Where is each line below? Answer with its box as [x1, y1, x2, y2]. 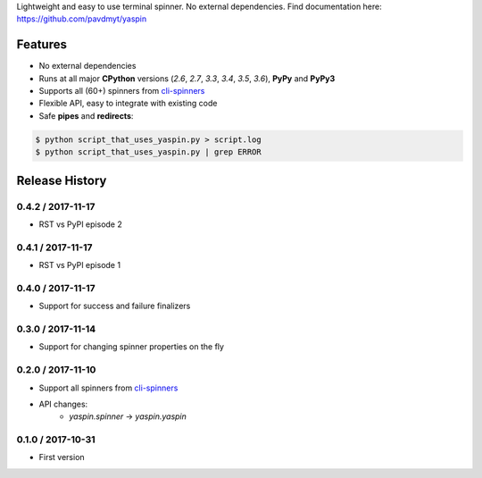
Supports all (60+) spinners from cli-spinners [38, 86, 205, 96]
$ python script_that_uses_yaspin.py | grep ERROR [35, 147, 262, 157]
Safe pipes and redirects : [38, 110, 134, 121]
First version [38, 452, 85, 463]
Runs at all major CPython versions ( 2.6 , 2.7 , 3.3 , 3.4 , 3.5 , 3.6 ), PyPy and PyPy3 [38, 72, 336, 84]
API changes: [38, 398, 88, 409]
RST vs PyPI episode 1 [38, 260, 120, 271]
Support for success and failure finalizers [38, 300, 191, 312]
